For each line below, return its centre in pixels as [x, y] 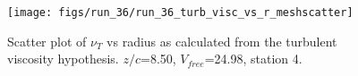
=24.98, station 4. [253, 59]
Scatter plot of [47, 41]
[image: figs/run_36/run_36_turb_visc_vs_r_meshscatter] [180, 13]
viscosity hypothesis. [63, 59]
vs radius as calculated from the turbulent [222, 41]
